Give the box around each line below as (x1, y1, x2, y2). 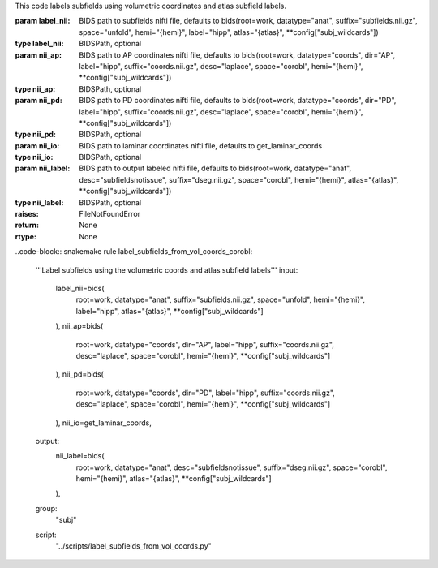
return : (15, 220, 40, 230)
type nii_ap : (15, 84, 56, 93)
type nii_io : (15, 153, 54, 162)
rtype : (15, 231, 36, 241)
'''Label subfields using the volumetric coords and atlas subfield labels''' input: (35, 265, 298, 275)
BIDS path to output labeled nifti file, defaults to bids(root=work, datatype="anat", (79, 163, 352, 174)
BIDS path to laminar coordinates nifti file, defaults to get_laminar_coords (79, 140, 323, 150)
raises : (15, 209, 40, 219)
